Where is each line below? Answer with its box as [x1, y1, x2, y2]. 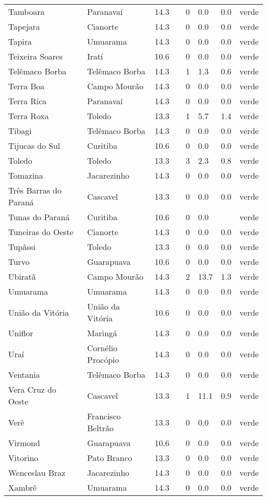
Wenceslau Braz [8, 467, 66, 478]
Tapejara [8, 21, 40, 32]
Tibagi [8, 125, 32, 137]
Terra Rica [8, 95, 47, 107]
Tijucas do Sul [8, 140, 60, 151]
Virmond [8, 437, 40, 449]
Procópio [87, 354, 119, 366]
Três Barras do [8, 184, 62, 196]
